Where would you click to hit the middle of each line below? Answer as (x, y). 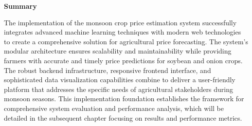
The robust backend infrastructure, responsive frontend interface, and (108, 70)
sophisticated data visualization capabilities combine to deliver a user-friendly (120, 80)
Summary (20, 6)
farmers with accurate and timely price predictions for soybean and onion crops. (123, 60)
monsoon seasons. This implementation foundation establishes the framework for (124, 99)
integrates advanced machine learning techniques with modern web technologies (123, 32)
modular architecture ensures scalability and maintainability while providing (118, 51)
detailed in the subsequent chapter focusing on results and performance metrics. (123, 117)
